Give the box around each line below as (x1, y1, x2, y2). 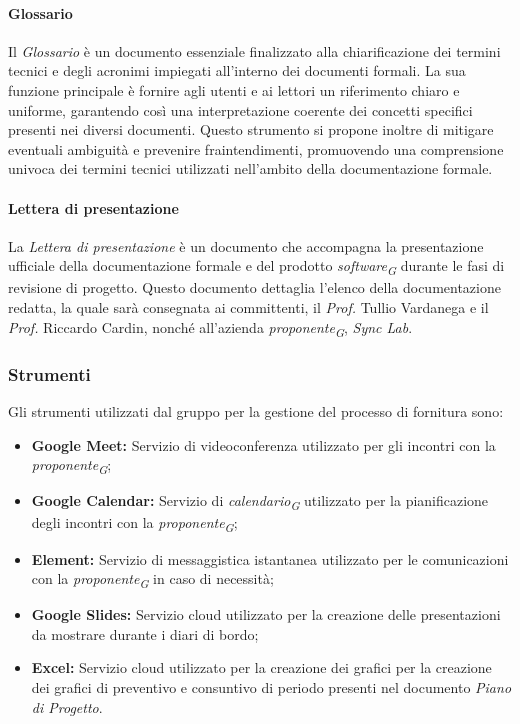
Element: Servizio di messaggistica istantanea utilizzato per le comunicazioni (31, 548, 509, 569)
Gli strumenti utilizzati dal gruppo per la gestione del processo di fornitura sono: (8, 401, 504, 421)
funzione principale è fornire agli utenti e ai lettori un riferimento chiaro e (8, 79, 460, 100)
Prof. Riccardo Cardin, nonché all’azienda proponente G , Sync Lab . (8, 316, 413, 340)
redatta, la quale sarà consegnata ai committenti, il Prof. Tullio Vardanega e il (8, 297, 489, 318)
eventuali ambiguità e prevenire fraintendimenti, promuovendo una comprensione (8, 138, 504, 159)
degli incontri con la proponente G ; (31, 512, 238, 536)
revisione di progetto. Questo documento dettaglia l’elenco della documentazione (8, 277, 501, 298)
